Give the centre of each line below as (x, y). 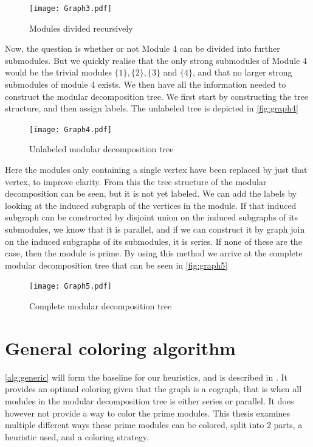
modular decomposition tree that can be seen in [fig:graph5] (116, 265)
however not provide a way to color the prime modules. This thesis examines (148, 413)
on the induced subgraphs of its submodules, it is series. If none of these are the (153, 241)
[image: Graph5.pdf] (71, 287)
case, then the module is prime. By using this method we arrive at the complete (154, 253)
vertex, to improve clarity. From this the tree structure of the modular (136, 181)
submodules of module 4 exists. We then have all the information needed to (146, 84)
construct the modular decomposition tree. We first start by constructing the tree (157, 96)
